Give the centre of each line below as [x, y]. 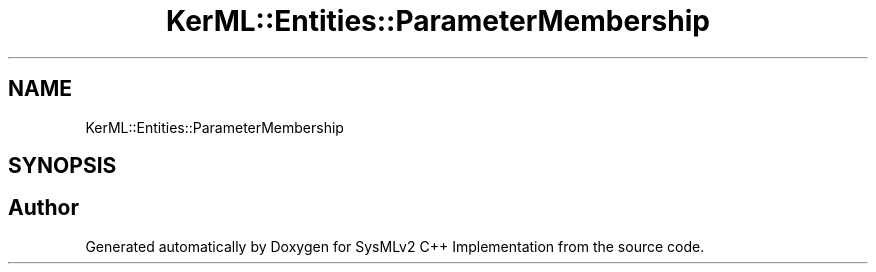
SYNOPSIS [62, 166]
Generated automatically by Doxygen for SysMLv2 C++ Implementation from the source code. [395, 246]
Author [43, 208]
